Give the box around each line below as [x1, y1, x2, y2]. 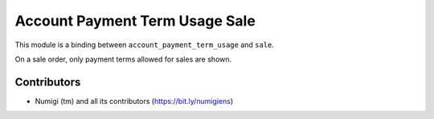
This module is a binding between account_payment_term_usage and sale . [14, 40, 275, 50]
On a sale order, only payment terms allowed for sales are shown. [14, 54, 232, 64]
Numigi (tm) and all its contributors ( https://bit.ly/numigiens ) [35, 96, 234, 105]
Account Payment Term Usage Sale [14, 12, 256, 30]
